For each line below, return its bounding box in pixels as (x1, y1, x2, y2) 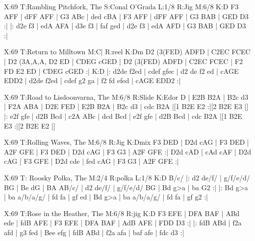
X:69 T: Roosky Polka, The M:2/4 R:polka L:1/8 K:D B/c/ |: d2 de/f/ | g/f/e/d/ (4, 172, 250, 182)
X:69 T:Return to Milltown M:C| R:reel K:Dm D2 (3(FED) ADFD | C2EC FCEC (4, 46, 251, 57)
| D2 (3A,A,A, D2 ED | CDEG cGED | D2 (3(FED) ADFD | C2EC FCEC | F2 (4, 56, 243, 66)
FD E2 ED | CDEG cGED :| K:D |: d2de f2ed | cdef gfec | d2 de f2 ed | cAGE (4, 66, 239, 76)
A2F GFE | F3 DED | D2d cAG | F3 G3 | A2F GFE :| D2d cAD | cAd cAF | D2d (4, 146, 251, 156)
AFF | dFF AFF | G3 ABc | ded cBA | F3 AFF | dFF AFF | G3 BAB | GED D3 (4, 11, 249, 21)
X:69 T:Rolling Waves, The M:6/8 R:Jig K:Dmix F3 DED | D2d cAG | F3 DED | (4, 137, 249, 147)
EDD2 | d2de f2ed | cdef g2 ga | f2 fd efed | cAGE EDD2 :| (4, 75, 181, 86)
